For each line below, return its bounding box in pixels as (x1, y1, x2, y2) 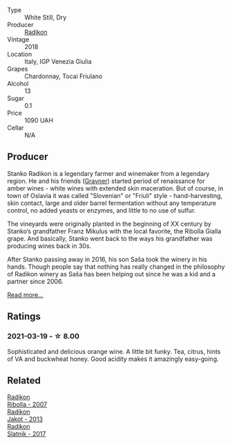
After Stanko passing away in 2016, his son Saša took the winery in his (7, 255, 207, 263)
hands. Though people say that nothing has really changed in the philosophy (7, 263, 225, 271)
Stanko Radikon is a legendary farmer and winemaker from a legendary (7, 169, 210, 177)
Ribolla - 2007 (7, 400, 48, 409)
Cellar (7, 124, 24, 132)
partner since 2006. (7, 277, 64, 285)
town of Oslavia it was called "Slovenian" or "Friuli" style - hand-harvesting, (7, 191, 223, 199)
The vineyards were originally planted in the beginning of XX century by (7, 220, 212, 228)
